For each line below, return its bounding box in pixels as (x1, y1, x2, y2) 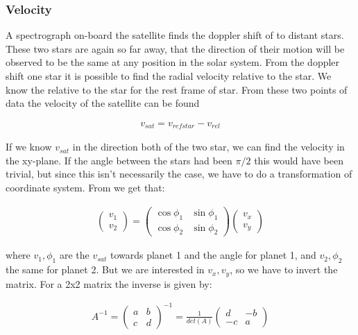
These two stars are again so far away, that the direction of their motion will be (6, 41, 345, 55)
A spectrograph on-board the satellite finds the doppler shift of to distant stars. (6, 28, 344, 42)
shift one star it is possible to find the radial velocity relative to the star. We (6, 69, 332, 83)
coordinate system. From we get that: (6, 180, 165, 195)
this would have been (254, 153, 343, 167)
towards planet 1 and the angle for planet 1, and (110, 248, 316, 262)
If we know (6, 139, 52, 154)
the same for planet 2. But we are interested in (6, 262, 205, 277)
